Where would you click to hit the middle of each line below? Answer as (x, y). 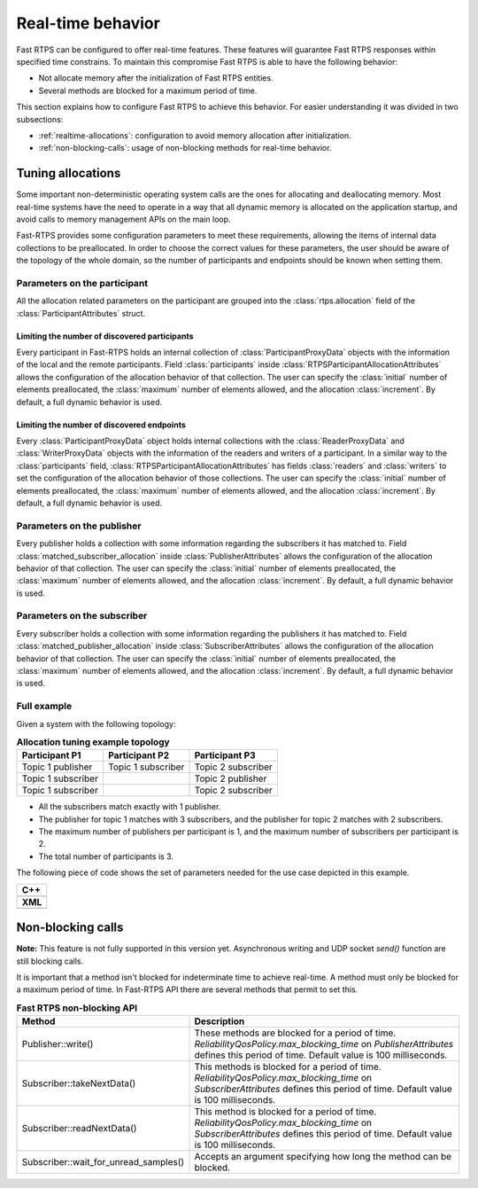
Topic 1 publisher (57, 767)
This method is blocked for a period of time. (285, 1112)
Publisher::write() (58, 1044)
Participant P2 (139, 755)
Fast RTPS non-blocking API (77, 1008)
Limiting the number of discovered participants (105, 336)
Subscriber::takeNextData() (79, 1083)
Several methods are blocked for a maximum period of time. (148, 90)
